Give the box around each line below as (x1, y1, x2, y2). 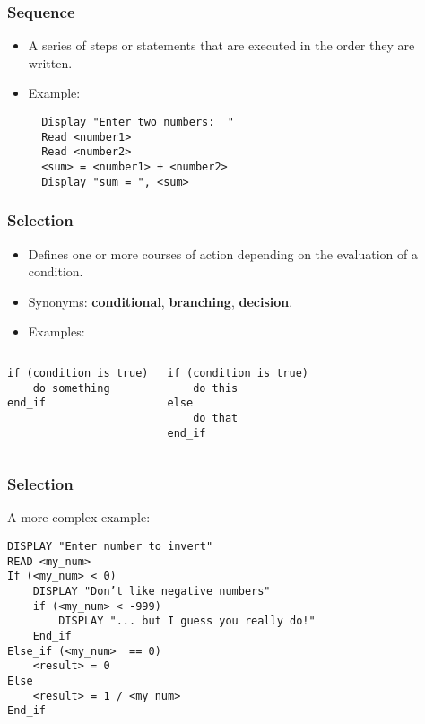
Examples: (28, 322, 85, 341)
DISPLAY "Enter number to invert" (7, 539, 213, 553)
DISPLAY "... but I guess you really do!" (58, 615, 316, 628)
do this (193, 381, 239, 395)
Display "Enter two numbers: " (41, 116, 234, 128)
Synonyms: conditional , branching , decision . (28, 292, 293, 310)
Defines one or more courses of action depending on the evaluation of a (28, 244, 418, 263)
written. (28, 53, 73, 72)
